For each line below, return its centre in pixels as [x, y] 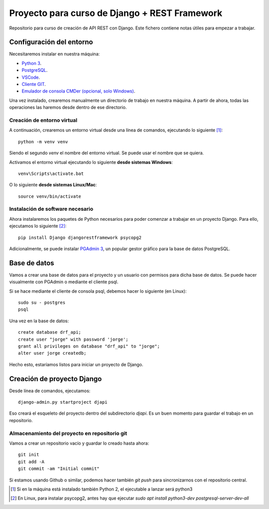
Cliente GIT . [34, 84]
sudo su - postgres [42, 303]
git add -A [31, 462]
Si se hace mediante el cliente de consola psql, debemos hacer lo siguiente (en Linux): [98, 291]
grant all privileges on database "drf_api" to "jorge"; [89, 346]
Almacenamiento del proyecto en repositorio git [68, 433]
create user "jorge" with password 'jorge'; [73, 339]
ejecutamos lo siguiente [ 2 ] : [38, 226]
